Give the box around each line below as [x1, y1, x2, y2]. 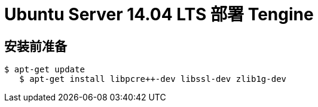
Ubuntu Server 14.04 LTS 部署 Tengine [4, 4, 314, 25]
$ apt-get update [4, 65, 85, 75]
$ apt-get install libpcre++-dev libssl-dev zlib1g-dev [19, 74, 287, 84]
